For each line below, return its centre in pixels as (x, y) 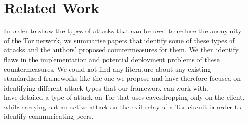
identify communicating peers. (49, 116)
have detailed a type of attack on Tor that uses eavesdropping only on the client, (124, 97)
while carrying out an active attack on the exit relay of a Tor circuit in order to (123, 106)
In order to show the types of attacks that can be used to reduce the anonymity (123, 31)
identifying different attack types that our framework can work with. (106, 87)
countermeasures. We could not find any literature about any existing (107, 69)
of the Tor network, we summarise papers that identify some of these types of (119, 40)
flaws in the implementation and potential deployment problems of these (112, 59)
